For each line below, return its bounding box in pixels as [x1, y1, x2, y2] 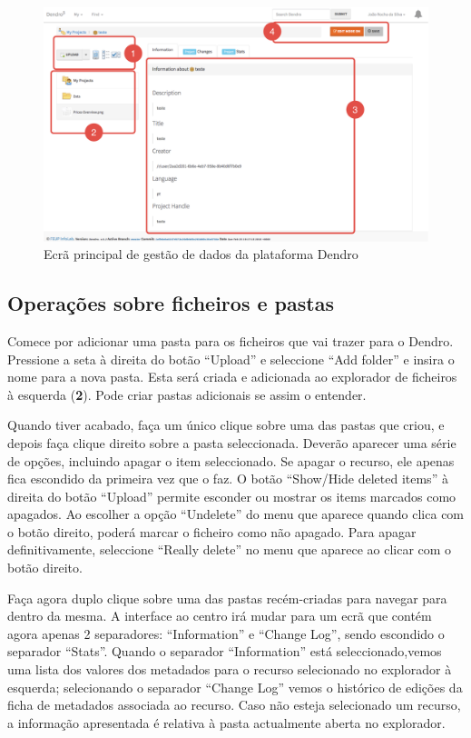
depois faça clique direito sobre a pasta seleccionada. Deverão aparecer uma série [7, 433, 456, 452]
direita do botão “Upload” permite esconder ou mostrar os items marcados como [7, 486, 456, 505]
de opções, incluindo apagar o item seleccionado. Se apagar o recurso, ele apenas [7, 451, 455, 470]
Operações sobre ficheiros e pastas [7, 289, 334, 317]
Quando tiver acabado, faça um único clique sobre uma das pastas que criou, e [7, 415, 445, 434]
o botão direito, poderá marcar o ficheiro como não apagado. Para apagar [7, 522, 417, 541]
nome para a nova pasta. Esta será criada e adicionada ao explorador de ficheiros [7, 367, 457, 386]
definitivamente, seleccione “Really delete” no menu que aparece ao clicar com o [7, 540, 452, 559]
